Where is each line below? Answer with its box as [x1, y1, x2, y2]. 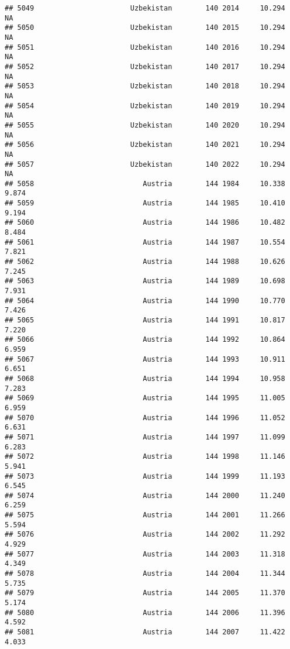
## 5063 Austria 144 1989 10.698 [5, 277, 285, 286]
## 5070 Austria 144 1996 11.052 [5, 413, 285, 422]
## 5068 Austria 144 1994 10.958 [5, 374, 285, 383]
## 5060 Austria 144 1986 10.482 [5, 218, 285, 227]
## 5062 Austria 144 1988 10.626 [5, 257, 285, 266]
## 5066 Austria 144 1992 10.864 [5, 335, 285, 344]
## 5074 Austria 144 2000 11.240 [5, 491, 285, 500]
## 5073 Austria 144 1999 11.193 [5, 472, 285, 480]
